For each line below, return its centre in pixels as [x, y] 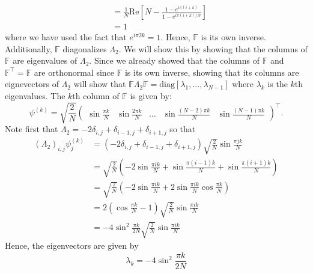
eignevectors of [32, 84]
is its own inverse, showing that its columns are [212, 72]
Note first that [32, 129]
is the [278, 84]
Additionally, [29, 48]
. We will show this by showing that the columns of [213, 48]
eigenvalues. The [35, 96]
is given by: [151, 96]
